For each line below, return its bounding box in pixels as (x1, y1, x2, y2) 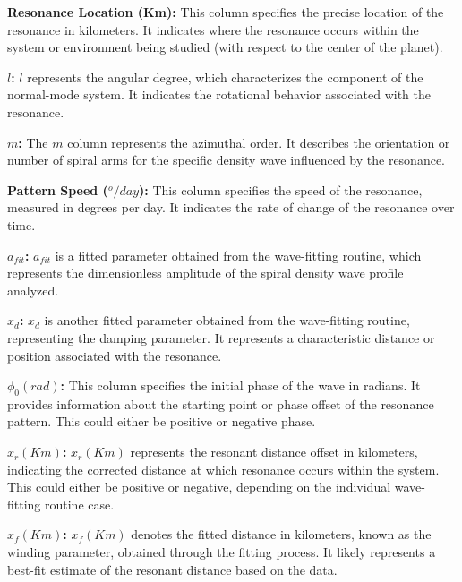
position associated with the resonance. (7, 346, 222, 364)
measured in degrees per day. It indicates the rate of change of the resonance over (7, 198, 455, 217)
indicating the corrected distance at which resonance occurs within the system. (7, 459, 440, 478)
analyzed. (7, 280, 59, 299)
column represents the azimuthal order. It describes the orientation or (67, 133, 450, 151)
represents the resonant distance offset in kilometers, (130, 442, 418, 461)
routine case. (45, 494, 115, 513)
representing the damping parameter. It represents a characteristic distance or (7, 328, 435, 347)
